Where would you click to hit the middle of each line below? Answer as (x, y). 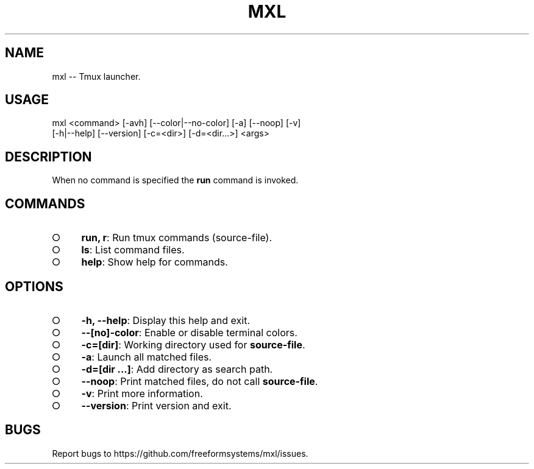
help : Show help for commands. (155, 262)
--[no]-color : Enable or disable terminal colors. (189, 332)
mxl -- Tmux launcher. (96, 76)
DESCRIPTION (48, 157)
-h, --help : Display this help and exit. (166, 320)
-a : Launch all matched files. (147, 357)
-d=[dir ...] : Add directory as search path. (177, 369)
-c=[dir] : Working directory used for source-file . (193, 344)
